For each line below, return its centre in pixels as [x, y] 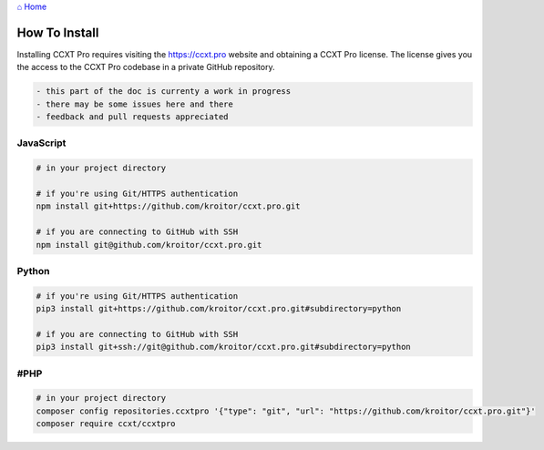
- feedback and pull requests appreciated [132, 117]
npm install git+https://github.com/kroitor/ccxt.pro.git [168, 206]
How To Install [58, 32]
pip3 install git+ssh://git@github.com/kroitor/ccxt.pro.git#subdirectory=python [224, 347]
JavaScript [41, 143]
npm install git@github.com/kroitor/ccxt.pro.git [149, 245]
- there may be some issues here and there [135, 104]
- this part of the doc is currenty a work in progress [164, 92]
